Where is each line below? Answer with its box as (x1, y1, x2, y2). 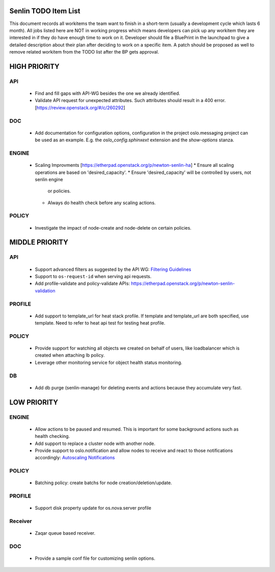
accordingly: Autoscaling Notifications (35, 455, 115, 461)
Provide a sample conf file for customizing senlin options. (35, 555, 155, 561)
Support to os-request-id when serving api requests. (35, 273, 152, 279)
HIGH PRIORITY (9, 62, 60, 71)
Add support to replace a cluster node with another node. (35, 440, 155, 446)
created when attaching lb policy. (35, 352, 105, 358)
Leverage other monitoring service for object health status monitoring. (35, 359, 183, 365)
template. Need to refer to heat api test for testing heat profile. (35, 320, 166, 326)
